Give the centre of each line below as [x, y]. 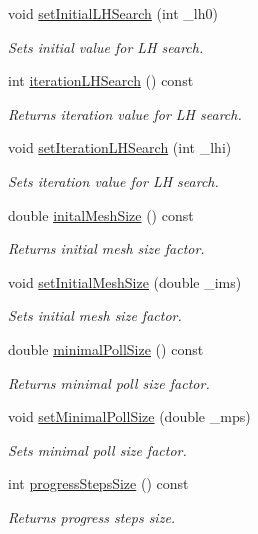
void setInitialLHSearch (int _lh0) [113, 13]
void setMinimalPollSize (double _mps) [129, 416]
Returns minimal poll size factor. [109, 382]
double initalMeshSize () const [101, 214]
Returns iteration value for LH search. [125, 113]
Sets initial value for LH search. [106, 46]
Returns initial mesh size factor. [106, 248]
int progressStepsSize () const [98, 483]
